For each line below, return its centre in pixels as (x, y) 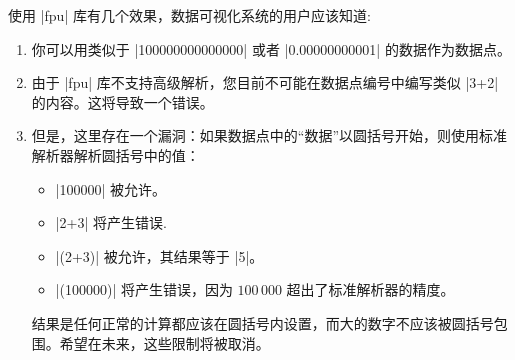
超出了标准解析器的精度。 (370, 289)
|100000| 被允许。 (111, 188)
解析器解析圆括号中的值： (115, 154)
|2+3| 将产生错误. (111, 222)
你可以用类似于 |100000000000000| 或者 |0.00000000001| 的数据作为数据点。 (271, 48)
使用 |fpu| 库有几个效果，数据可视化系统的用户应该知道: (189, 15)
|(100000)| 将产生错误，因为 (144, 289)
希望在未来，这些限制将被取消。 (164, 342)
